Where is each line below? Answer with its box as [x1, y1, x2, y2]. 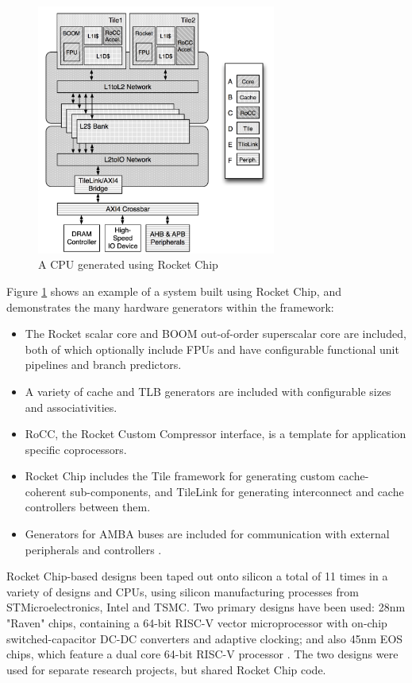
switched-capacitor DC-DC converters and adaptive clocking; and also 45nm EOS [6, 630, 403, 646]
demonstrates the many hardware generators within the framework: [6, 298, 334, 315]
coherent [25, 483, 67, 499]
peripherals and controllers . [25, 541, 162, 557]
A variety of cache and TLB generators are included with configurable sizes [25, 382, 391, 399]
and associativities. [25, 398, 117, 415]
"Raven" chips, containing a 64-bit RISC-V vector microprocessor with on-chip [6, 615, 387, 631]
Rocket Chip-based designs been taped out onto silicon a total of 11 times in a [6, 568, 388, 584]
